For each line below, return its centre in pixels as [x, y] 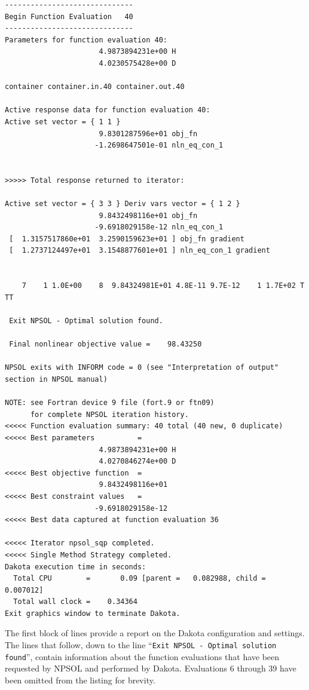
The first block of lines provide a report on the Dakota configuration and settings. [155, 633]
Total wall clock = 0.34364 [75, 602]
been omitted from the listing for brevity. [80, 680]
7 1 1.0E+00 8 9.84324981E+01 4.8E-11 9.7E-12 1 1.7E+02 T [163, 286]
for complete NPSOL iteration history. [109, 414]
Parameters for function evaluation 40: [86, 40]
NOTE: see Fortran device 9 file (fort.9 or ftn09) [110, 403]
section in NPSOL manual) [56, 379]
